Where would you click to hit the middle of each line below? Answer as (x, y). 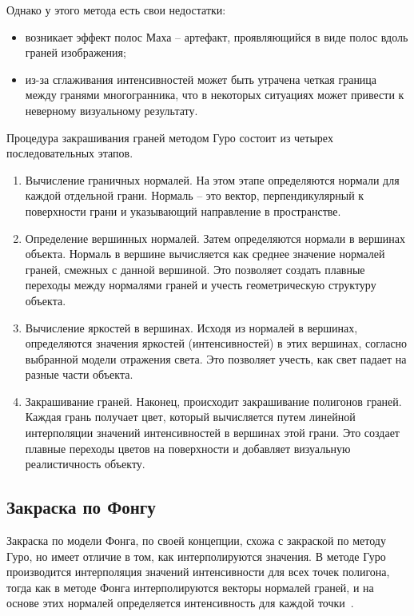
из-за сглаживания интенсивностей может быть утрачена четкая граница (201, 79)
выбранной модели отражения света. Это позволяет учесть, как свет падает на (216, 358)
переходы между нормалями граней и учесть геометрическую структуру (201, 285)
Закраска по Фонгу (81, 507)
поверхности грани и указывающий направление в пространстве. (183, 211)
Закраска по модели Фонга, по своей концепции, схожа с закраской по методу (196, 540)
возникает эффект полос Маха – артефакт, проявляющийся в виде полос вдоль (217, 36)
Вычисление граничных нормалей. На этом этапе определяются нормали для (212, 179)
